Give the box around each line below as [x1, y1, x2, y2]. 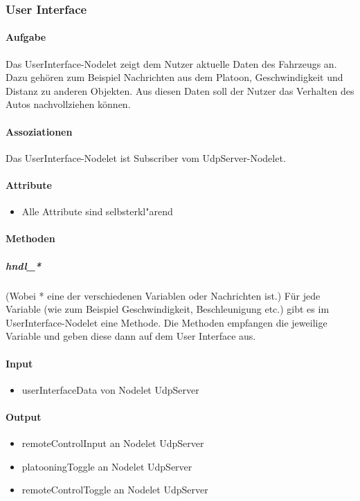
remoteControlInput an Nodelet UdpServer [21, 436, 204, 450]
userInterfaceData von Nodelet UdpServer [21, 382, 199, 397]
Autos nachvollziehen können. [6, 97, 131, 111]
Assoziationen [6, 124, 73, 138]
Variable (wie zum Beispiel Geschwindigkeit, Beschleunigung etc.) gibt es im [6, 302, 330, 316]
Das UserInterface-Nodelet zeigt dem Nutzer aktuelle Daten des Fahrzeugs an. [6, 56, 337, 71]
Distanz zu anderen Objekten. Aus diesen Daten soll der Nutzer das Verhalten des [6, 83, 354, 98]
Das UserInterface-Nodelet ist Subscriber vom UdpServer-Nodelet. [6, 150, 286, 165]
